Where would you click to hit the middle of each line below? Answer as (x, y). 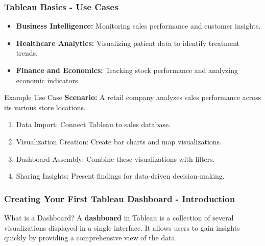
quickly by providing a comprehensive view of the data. (91, 238)
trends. (27, 53)
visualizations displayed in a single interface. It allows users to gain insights (122, 227)
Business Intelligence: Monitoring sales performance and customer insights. (138, 26)
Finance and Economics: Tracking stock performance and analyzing (127, 70)
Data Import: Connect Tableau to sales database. (93, 124)
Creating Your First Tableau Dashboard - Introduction (120, 198)
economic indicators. (48, 80)
